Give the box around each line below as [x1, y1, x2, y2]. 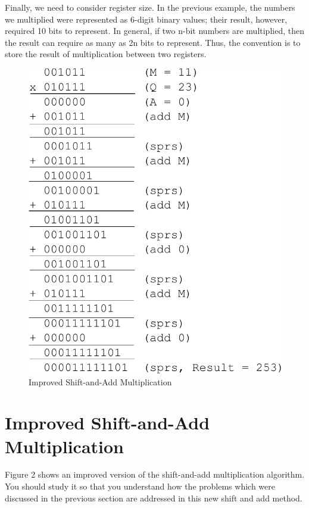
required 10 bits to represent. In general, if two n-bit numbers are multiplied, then [5, 24, 304, 37]
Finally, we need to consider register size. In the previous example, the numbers [5, 1, 295, 13]
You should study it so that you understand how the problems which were [5, 480, 275, 493]
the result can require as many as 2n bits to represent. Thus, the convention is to [5, 36, 301, 48]
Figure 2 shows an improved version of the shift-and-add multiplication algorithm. [5, 468, 305, 481]
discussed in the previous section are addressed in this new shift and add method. [5, 491, 302, 504]
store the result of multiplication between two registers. [5, 48, 207, 60]
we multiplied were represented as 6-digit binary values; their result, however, [5, 13, 288, 25]
